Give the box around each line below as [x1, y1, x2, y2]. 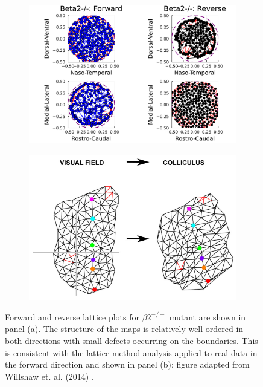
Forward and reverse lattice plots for [5, 310, 139, 323]
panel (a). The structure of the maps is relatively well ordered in [5, 322, 244, 335]
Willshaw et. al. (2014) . [5, 369, 94, 382]
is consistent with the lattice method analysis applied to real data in [5, 346, 258, 359]
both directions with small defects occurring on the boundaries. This [5, 334, 258, 347]
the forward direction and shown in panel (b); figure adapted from [5, 358, 250, 371]
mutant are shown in [169, 310, 246, 323]
